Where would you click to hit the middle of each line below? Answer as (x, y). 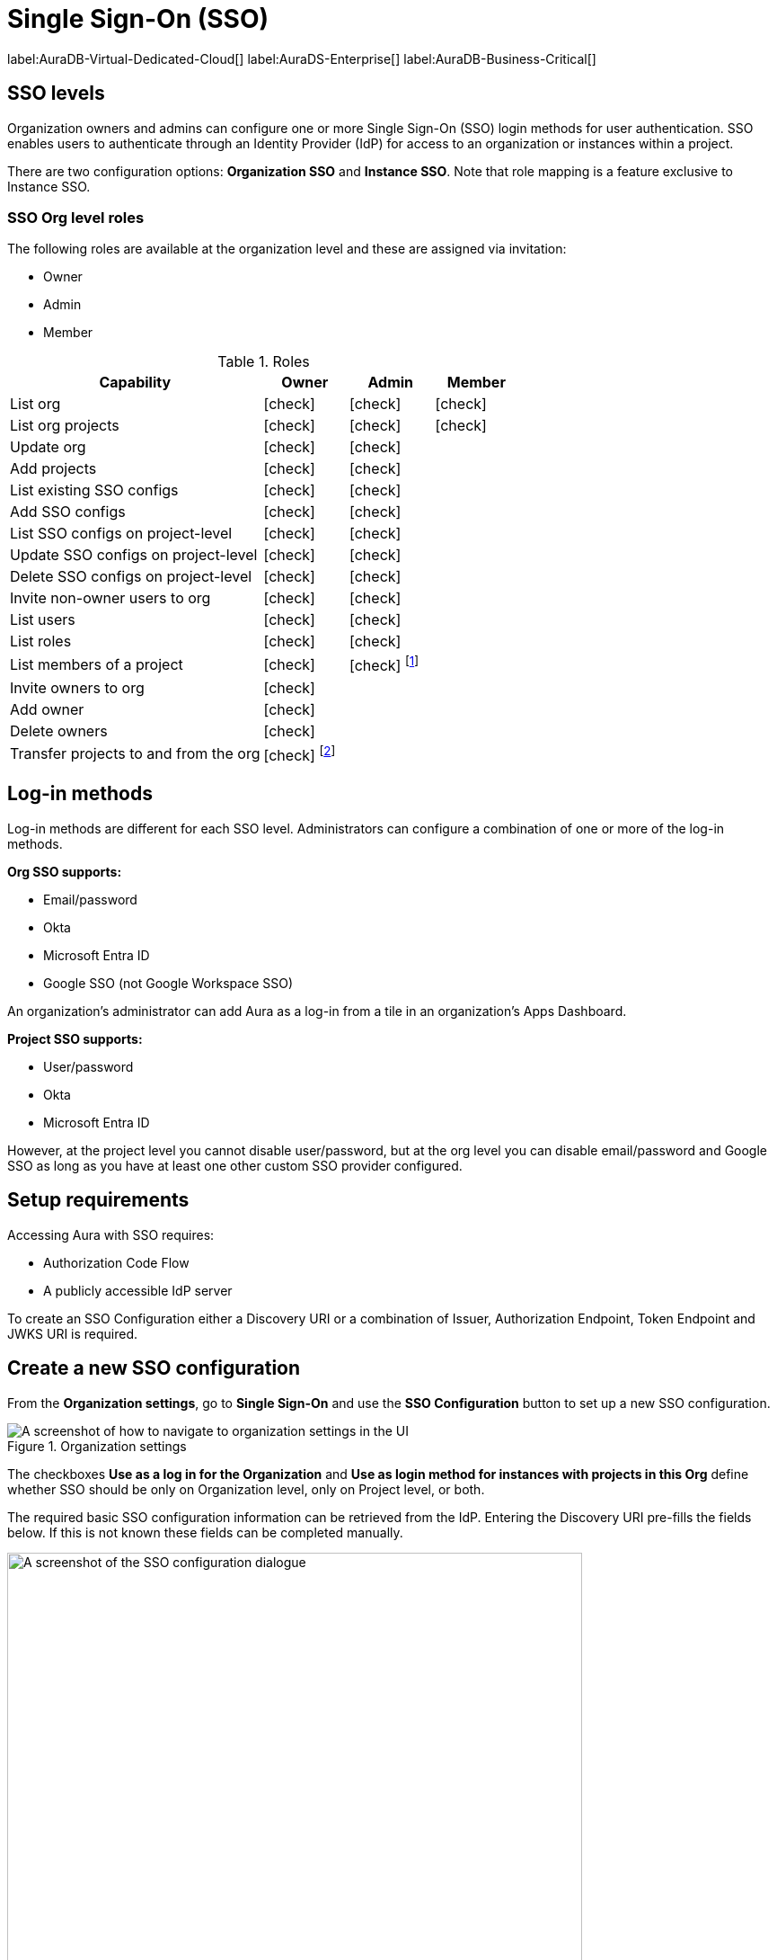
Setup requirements (98, 1200)
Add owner (47, 709)
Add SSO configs (68, 512)
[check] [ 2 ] (300, 753)
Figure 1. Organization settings (97, 1446)
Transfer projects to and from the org (135, 754)
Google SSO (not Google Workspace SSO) (168, 983)
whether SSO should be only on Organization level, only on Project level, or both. (246, 1489)
